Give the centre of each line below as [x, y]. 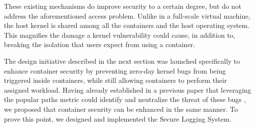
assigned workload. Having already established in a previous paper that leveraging [128, 89]
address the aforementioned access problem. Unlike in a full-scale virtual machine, [127, 15]
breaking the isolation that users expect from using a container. [99, 44]
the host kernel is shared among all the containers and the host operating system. [127, 25]
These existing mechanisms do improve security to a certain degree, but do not [123, 6]
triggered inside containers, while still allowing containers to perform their [115, 80]
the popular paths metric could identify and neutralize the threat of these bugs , [125, 99]
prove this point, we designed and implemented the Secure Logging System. [118, 118]
